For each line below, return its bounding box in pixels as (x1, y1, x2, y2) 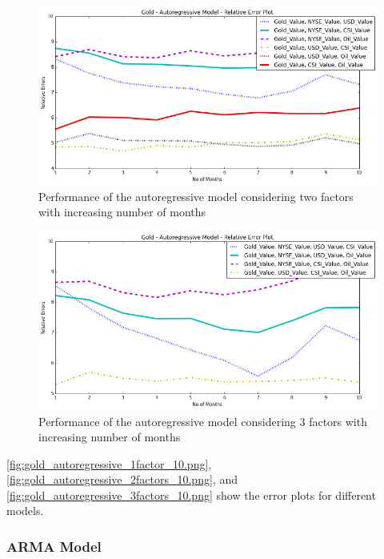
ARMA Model (6, 536, 102, 556)
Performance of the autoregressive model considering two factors (38, 187, 354, 204)
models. (6, 502, 44, 519)
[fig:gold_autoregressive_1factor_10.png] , (6, 455, 212, 472)
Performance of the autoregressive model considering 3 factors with (38, 412, 367, 429)
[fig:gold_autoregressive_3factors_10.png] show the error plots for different (6, 486, 376, 503)
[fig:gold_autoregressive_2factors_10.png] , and (6, 471, 238, 488)
